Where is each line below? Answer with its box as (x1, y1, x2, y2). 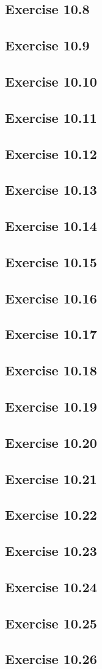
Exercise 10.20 (5, 432, 97, 452)
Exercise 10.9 (5, 36, 90, 55)
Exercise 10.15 (5, 252, 97, 271)
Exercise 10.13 (5, 180, 97, 199)
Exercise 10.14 (5, 216, 97, 235)
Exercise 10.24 (5, 577, 97, 596)
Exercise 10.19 (5, 396, 97, 415)
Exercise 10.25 (5, 613, 97, 632)
